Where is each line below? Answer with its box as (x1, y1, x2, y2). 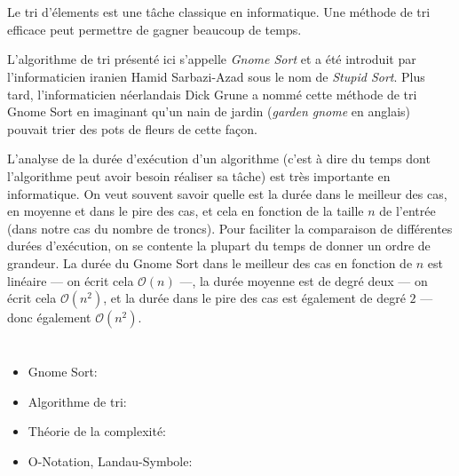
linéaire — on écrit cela (7, 271, 134, 290)
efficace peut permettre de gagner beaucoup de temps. (7, 20, 302, 38)
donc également (7, 308, 91, 327)
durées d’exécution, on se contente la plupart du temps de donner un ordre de (7, 236, 431, 255)
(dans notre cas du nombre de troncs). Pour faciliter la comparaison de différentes (7, 218, 453, 237)
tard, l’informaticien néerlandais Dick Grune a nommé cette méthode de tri (7, 84, 417, 103)
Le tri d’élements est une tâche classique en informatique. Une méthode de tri (7, 3, 431, 21)
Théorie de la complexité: (28, 422, 166, 440)
